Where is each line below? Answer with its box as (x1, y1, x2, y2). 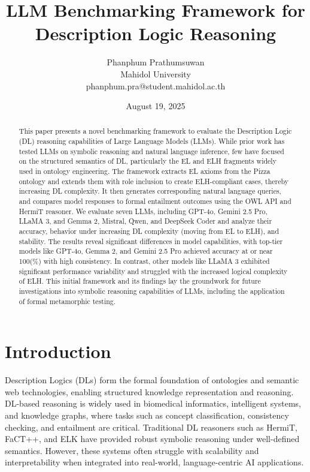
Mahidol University (120, 67, 191, 80)
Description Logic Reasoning (35, 21, 276, 46)
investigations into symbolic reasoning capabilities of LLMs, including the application (19, 285, 285, 296)
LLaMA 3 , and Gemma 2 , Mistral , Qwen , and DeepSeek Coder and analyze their (19, 216, 272, 226)
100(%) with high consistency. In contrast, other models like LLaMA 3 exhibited (19, 256, 270, 266)
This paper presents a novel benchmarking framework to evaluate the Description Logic (19, 126, 292, 136)
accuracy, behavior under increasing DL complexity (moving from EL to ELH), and (19, 226, 279, 236)
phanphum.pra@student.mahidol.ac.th (86, 79, 226, 92)
